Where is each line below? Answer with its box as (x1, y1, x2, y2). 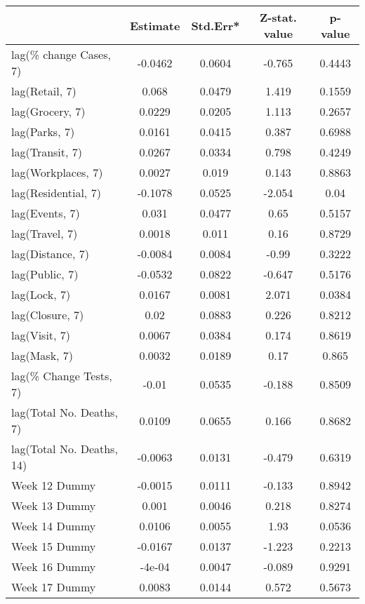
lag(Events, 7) (11, 205, 80, 221)
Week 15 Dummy (11, 538, 96, 554)
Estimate (129, 17, 180, 34)
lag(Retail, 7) (11, 83, 77, 99)
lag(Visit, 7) (11, 327, 71, 343)
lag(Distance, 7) (11, 246, 89, 262)
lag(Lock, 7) (11, 286, 71, 302)
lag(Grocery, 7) (11, 103, 86, 119)
